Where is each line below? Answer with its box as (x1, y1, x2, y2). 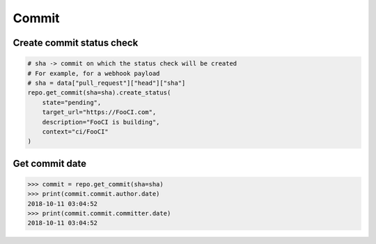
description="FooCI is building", (42, 118, 160, 126)
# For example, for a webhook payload (27, 70, 160, 77)
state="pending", (42, 98, 102, 106)
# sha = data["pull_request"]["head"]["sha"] (27, 79, 186, 87)
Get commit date (13, 157, 87, 170)
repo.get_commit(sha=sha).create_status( (27, 89, 171, 97)
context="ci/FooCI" (42, 127, 109, 136)
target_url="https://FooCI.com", (42, 108, 157, 116)
